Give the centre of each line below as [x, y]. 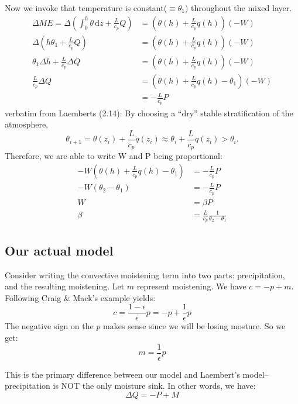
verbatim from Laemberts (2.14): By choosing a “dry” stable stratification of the [149, 113]
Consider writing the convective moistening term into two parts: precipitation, [145, 274]
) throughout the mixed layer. [239, 8]
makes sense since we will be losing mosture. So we [194, 326]
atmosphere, [27, 124]
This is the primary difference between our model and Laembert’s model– [137, 374]
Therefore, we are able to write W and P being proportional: [114, 156]
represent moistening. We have [191, 286]
